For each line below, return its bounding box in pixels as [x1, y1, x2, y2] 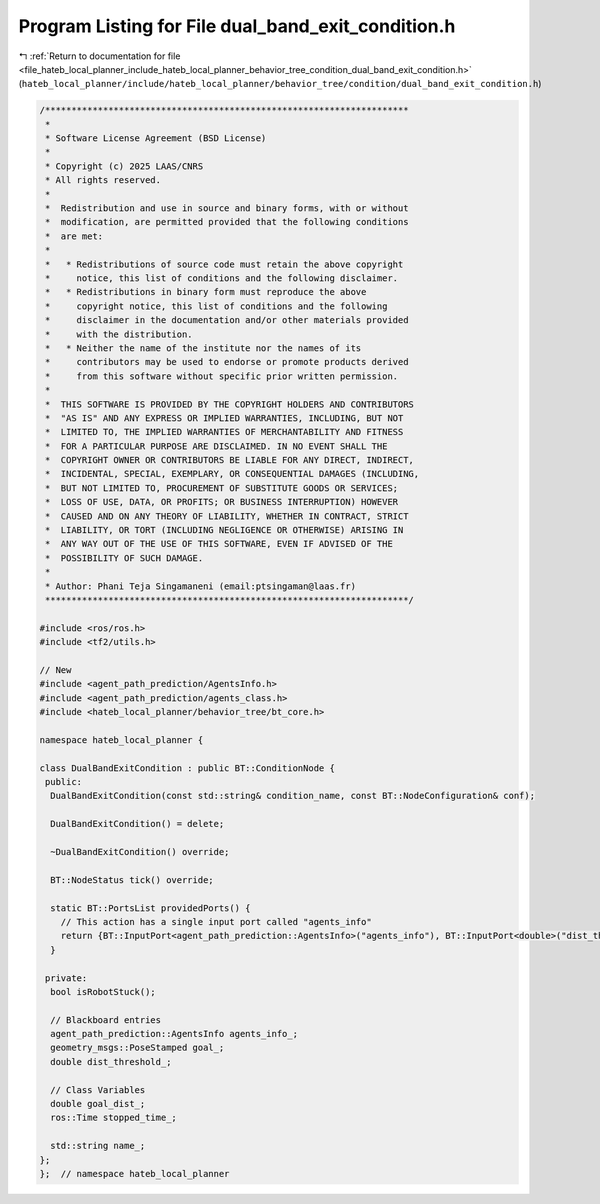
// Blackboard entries [50, 1014, 162, 1025]
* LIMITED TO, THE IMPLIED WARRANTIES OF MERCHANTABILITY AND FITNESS [45, 426, 404, 438]
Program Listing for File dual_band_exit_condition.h [18, 15, 456, 37]
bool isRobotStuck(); [50, 986, 157, 997]
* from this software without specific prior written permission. [45, 370, 399, 382]
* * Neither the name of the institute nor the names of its [45, 342, 362, 354]
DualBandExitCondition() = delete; [50, 818, 225, 830]
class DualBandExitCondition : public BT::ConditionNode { [39, 762, 335, 774]
